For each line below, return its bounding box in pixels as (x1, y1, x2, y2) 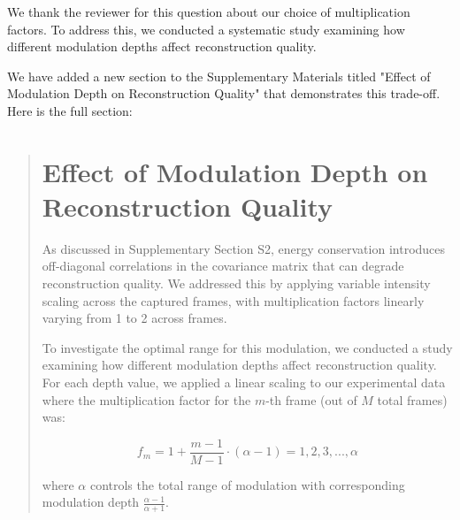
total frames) (377, 390, 448, 409)
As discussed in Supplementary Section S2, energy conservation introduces (42, 239, 446, 257)
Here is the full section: (7, 101, 133, 119)
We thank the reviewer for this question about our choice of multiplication (7, 3, 410, 20)
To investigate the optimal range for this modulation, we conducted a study (42, 338, 453, 356)
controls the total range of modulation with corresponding (89, 475, 405, 493)
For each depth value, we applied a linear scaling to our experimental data (42, 373, 446, 392)
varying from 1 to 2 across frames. (42, 309, 227, 327)
